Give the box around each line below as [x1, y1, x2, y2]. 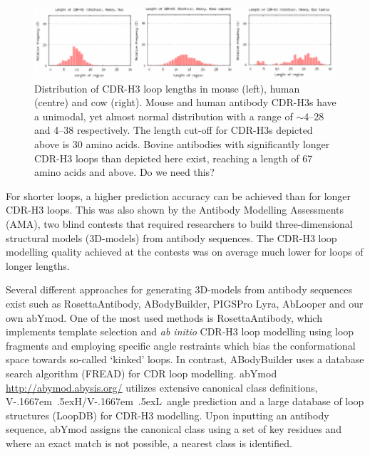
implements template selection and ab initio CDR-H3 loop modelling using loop [6, 324, 354, 339]
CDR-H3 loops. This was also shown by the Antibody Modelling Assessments [6, 202, 344, 217]
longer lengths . [6, 258, 70, 273]
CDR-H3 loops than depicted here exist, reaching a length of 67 [34, 150, 313, 165]
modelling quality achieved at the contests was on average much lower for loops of [6, 244, 364, 259]
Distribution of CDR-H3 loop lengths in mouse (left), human [34, 80, 300, 95]
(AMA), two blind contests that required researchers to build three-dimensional [6, 216, 353, 231]
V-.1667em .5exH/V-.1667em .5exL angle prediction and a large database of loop [6, 394, 364, 409]
